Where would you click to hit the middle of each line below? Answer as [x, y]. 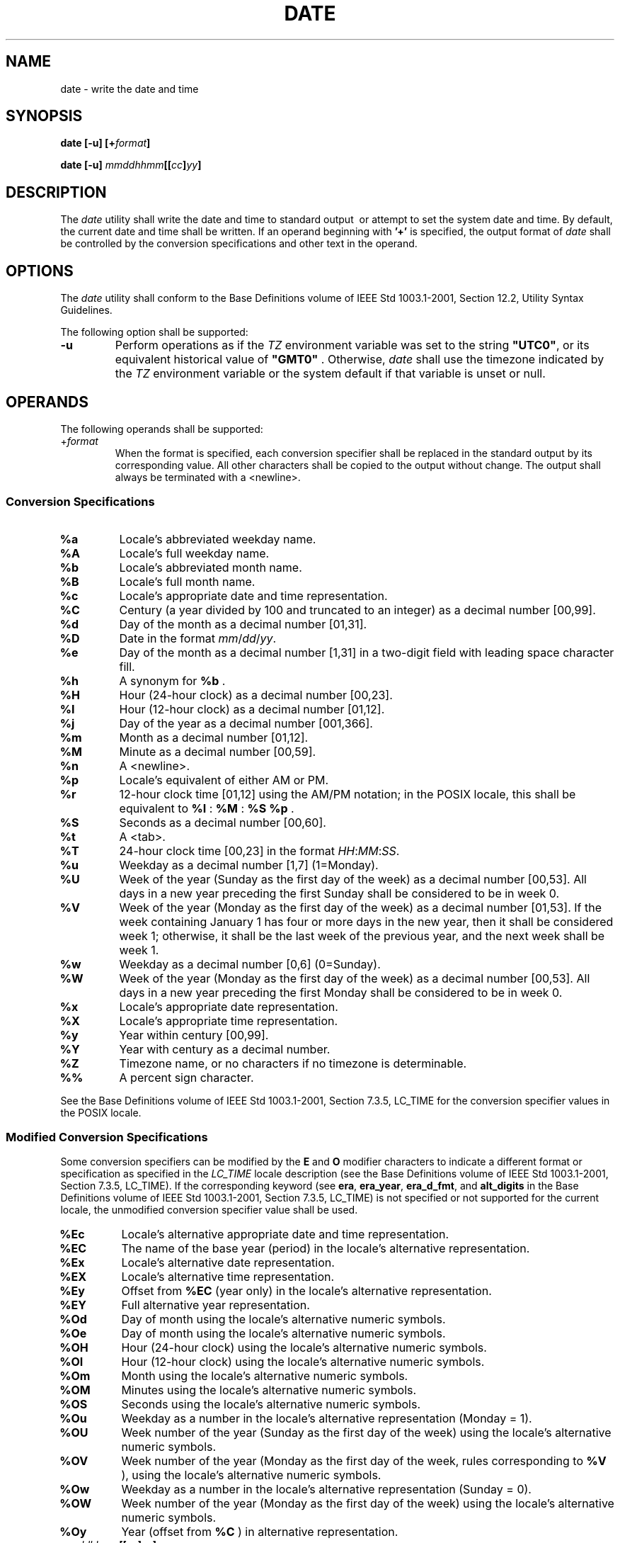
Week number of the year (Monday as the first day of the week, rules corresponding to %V [364, 1461]
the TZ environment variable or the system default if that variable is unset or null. [330, 374]
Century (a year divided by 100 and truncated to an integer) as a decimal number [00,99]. [357, 610]
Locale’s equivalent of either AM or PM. [224, 780]
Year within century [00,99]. [194, 1035]
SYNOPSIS [44, 116]
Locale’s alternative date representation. [228, 1263]
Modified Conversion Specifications [107, 1137]
